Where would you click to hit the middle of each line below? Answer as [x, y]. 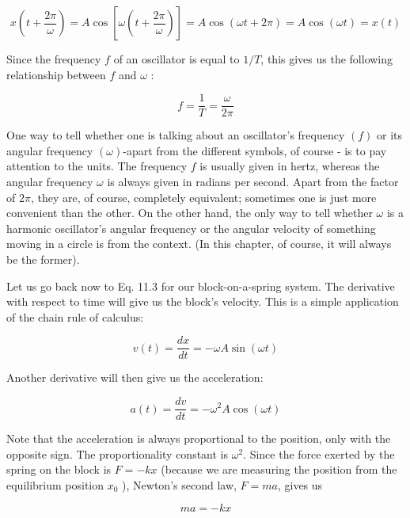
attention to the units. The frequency [97, 166]
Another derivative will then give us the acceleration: [135, 377]
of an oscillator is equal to [177, 59]
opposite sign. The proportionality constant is [118, 453]
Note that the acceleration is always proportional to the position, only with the [199, 438]
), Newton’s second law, [179, 484]
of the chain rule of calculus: [75, 316]
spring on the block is [59, 469]
